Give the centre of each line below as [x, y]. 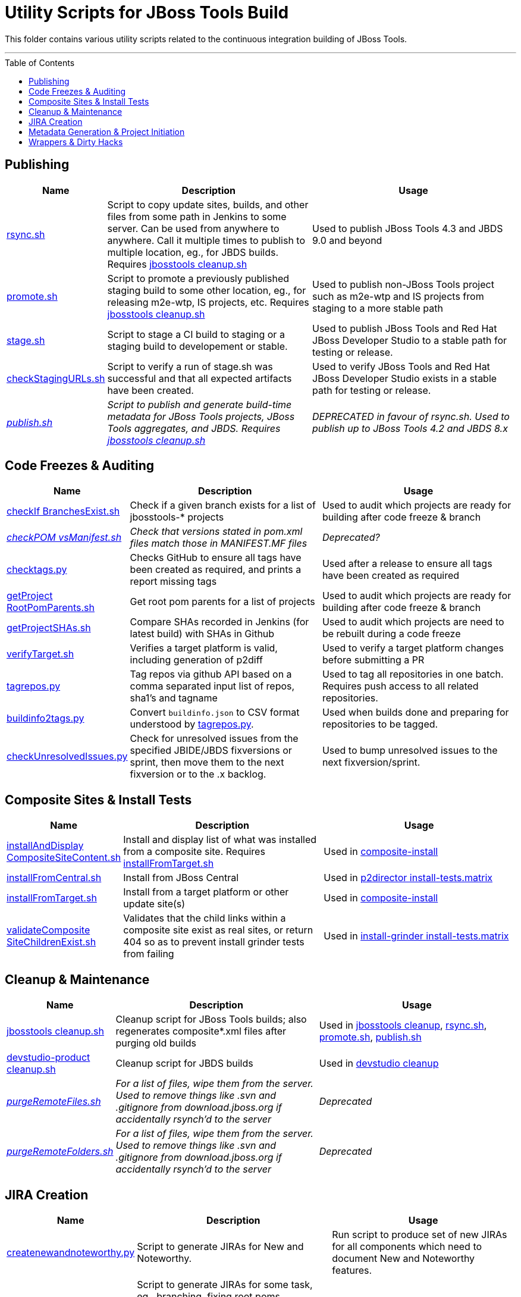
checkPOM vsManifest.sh [64, 538]
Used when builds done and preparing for [415, 712]
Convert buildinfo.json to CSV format [215, 712]
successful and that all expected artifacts [200, 378]
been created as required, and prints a [216, 570]
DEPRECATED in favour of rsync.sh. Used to [411, 416]
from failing [149, 954]
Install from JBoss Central [181, 878]
